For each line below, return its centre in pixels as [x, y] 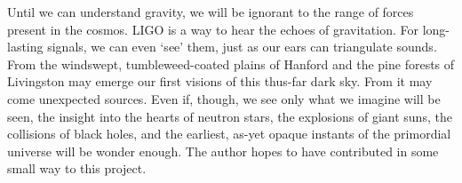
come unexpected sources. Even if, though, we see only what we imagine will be [224, 98]
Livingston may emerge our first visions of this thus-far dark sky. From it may [220, 81]
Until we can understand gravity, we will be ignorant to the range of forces [211, 12]
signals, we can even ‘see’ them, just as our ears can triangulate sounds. [242, 47]
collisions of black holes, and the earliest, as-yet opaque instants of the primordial [229, 134]
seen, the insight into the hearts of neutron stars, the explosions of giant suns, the [230, 116]
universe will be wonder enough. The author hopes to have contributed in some [223, 151]
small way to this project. [77, 168]
